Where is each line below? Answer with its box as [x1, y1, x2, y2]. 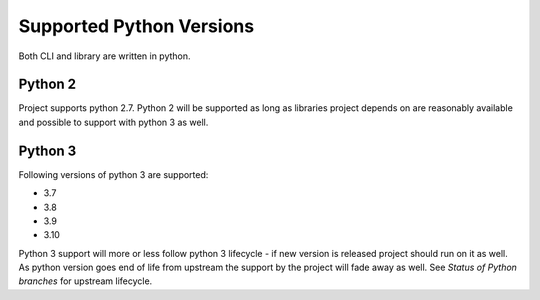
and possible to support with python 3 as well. [18, 116, 209, 128]
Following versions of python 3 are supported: [18, 168, 209, 180]
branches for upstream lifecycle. [18, 275, 153, 287]
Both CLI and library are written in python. [18, 50, 191, 62]
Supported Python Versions [18, 15, 255, 37]
